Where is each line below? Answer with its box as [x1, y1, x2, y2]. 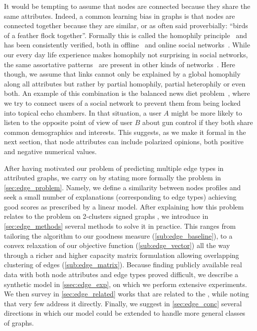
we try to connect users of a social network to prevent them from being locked [4, 97, 241, 108]
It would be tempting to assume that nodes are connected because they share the [4, 1, 251, 11]
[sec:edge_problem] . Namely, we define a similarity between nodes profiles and [4, 182, 241, 192]
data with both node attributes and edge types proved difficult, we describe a [4, 269, 239, 280]
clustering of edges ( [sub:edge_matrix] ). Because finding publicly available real [4, 259, 242, 270]
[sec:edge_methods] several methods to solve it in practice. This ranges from [4, 221, 236, 231]
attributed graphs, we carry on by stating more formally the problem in [4, 172, 221, 183]
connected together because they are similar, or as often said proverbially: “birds [4, 20, 248, 31]
